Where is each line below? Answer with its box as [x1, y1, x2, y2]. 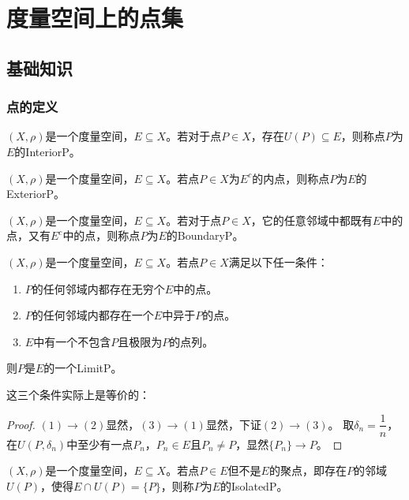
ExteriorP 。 [6, 185, 65, 202]
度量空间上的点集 [6, 2, 184, 34]
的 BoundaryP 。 [166, 227, 244, 244]
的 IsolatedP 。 [220, 477, 288, 494]
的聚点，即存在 [268, 462, 347, 479]
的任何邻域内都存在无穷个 [32, 280, 165, 297]
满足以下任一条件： [228, 253, 328, 270]
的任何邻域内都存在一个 [32, 307, 154, 323]
